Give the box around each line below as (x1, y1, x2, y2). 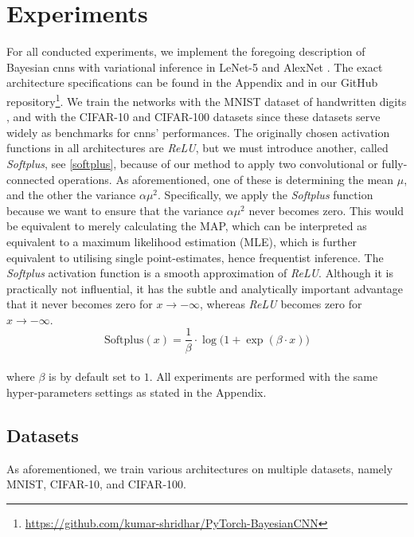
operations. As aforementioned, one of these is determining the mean (58, 171, 394, 187)
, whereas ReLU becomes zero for (200, 296, 362, 312)
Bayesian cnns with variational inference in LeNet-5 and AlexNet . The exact (6, 58, 383, 75)
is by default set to (49, 368, 140, 385)
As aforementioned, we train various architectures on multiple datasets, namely (6, 460, 393, 476)
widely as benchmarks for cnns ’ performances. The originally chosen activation (6, 123, 390, 140)
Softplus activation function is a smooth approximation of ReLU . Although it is (6, 265, 393, 281)
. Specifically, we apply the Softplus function (158, 186, 373, 203)
